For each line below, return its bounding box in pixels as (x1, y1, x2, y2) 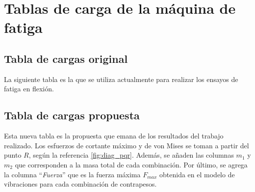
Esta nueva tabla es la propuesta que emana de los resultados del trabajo (4, 131, 224, 141)
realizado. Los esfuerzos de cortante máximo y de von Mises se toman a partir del (4, 140, 249, 150)
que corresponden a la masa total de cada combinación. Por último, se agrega (15, 159, 248, 169)
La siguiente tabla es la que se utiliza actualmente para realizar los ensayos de (4, 74, 238, 84)
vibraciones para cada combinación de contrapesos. (4, 179, 157, 189)
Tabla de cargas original (4, 51, 128, 66)
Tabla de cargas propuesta (4, 108, 140, 123)
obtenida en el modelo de (159, 169, 235, 179)
